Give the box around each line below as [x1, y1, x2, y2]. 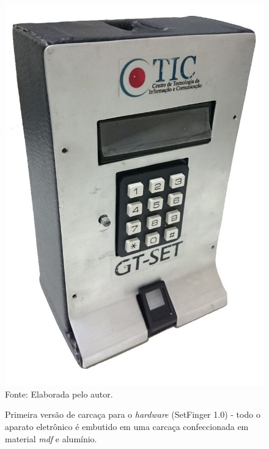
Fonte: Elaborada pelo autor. [5, 387, 113, 400]
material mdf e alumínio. [5, 432, 97, 445]
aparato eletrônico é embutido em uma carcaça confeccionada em [5, 420, 249, 432]
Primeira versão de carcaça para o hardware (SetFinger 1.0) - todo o [5, 408, 260, 421]
